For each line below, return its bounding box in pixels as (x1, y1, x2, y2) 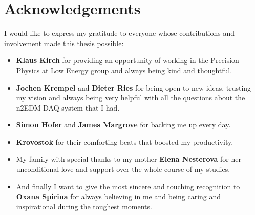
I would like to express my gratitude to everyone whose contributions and (4, 28, 235, 38)
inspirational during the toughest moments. (16, 201, 152, 211)
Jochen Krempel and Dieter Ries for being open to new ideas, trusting (16, 82, 251, 93)
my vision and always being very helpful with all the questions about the (16, 92, 245, 103)
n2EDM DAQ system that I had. (16, 102, 120, 113)
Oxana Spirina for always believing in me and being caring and (16, 191, 221, 202)
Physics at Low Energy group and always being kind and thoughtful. (16, 64, 232, 75)
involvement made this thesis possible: (4, 37, 124, 48)
